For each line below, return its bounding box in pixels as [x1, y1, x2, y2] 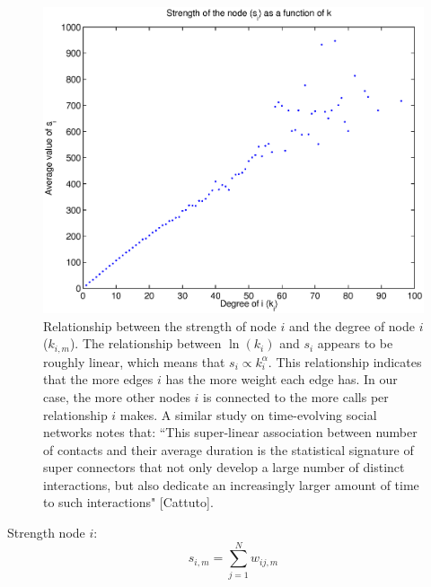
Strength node [7, 523, 85, 542]
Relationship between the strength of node [43, 316, 277, 335]
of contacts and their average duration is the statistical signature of [43, 440, 414, 459]
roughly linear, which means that [43, 352, 225, 371]
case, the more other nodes [43, 387, 190, 406]
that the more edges [43, 370, 154, 389]
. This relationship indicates [268, 352, 422, 371]
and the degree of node [288, 316, 416, 335]
